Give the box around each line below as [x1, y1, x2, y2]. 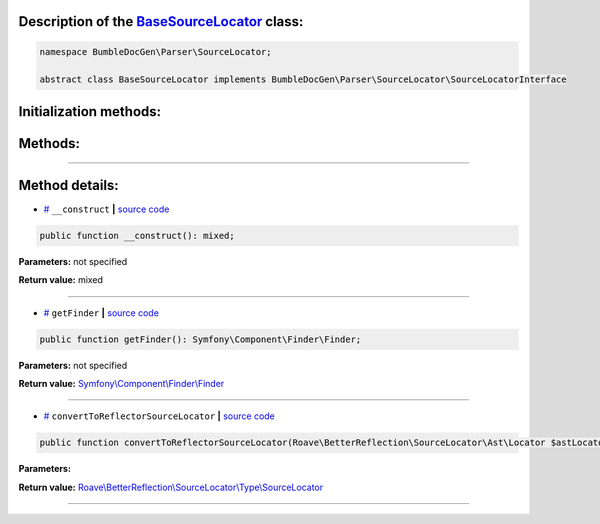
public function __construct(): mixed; [39, 230, 235, 241]
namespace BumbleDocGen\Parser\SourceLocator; [39, 46, 272, 57]
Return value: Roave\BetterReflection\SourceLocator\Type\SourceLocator [18, 481, 324, 493]
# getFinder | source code [43, 306, 160, 319]
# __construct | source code [43, 203, 170, 215]
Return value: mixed [18, 274, 104, 286]
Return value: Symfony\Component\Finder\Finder [18, 378, 225, 390]
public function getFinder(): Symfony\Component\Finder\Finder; [39, 333, 362, 345]
